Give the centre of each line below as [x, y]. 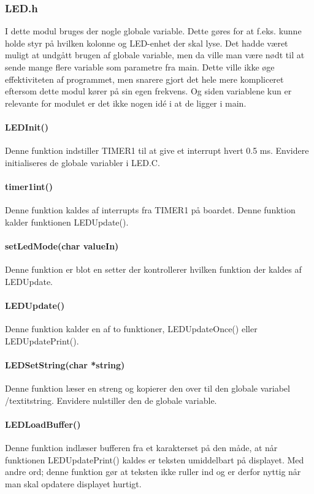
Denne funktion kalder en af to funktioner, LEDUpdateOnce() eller [131, 329]
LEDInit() [27, 127]
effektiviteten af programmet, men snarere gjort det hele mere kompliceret [144, 79]
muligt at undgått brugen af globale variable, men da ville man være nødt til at [155, 55]
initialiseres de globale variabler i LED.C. [82, 162]
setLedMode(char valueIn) [62, 245]
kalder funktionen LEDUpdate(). [67, 222]
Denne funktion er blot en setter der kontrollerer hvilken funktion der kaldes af [153, 269]
